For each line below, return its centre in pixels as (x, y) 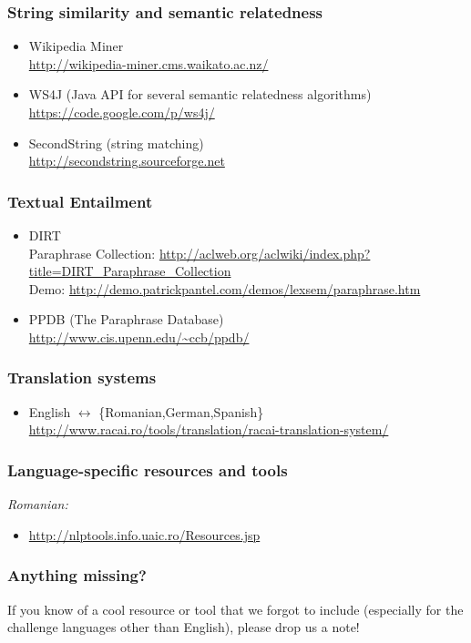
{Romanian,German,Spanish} (181, 411)
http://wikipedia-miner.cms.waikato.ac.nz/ (148, 63)
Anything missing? (77, 575)
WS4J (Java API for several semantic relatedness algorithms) (200, 94)
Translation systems (82, 378)
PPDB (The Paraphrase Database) (126, 319)
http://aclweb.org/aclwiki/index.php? (265, 253)
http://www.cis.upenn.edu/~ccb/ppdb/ (139, 337)
